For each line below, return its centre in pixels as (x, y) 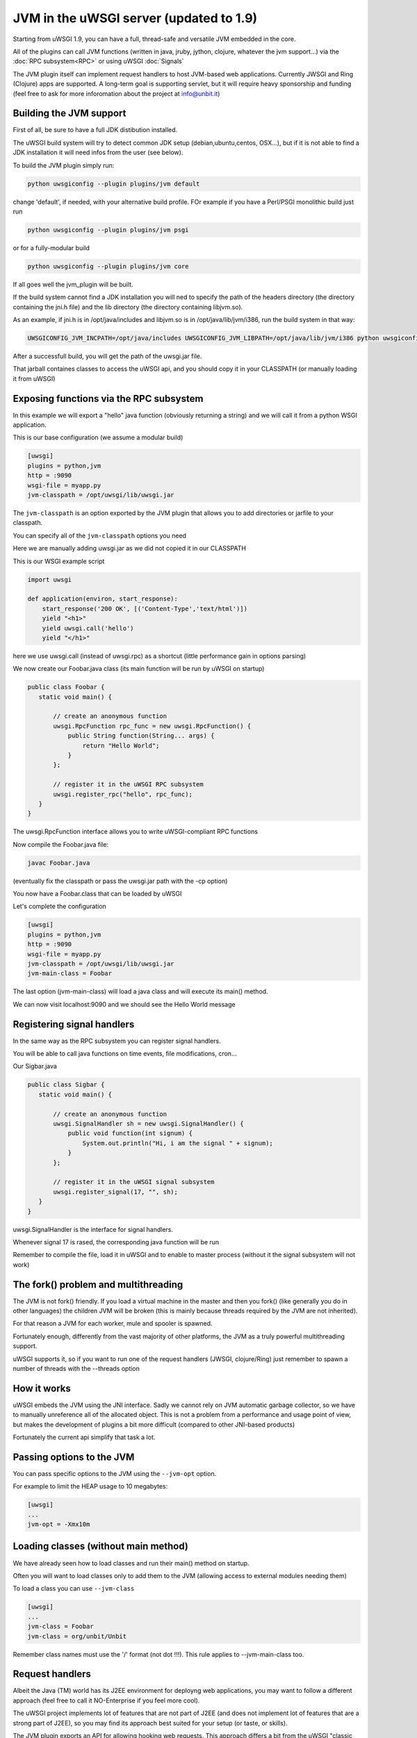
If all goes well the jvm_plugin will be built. (73, 284)
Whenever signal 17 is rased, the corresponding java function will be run (116, 1242)
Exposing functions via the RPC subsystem (108, 399)
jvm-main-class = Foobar (70, 974)
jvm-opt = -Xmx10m (59, 1525)
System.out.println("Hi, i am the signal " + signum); (178, 1143)
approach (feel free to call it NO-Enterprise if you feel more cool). (106, 1700)
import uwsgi (50, 579)
